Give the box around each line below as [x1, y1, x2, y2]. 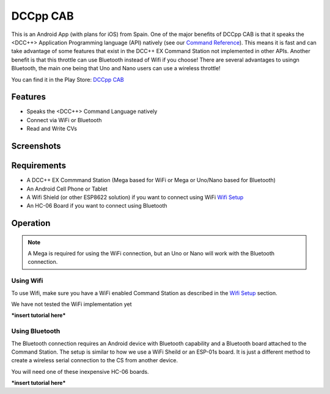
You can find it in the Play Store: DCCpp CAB [11, 76, 125, 83]
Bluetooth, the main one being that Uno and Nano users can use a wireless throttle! [11, 65, 221, 72]
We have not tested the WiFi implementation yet [11, 301, 132, 308]
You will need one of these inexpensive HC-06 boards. [11, 368, 149, 375]
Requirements [11, 161, 67, 171]
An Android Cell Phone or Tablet [26, 185, 108, 192]
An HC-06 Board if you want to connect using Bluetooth [26, 202, 167, 210]
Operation [11, 218, 51, 228]
